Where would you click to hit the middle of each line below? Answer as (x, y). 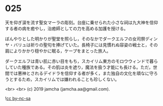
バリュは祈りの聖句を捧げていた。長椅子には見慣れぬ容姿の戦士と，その (86, 45)
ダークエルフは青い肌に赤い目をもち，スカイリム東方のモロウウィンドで (77, 61)
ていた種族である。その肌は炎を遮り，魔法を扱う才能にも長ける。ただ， (81, 67)
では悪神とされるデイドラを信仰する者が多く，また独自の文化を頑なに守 (81, 73)
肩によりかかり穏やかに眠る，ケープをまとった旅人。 (58, 51)
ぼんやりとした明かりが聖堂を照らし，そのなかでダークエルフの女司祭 (75, 39)
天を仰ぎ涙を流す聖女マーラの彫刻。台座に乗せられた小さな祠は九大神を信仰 (81, 22)
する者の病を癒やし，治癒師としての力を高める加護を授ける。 (67, 28)
